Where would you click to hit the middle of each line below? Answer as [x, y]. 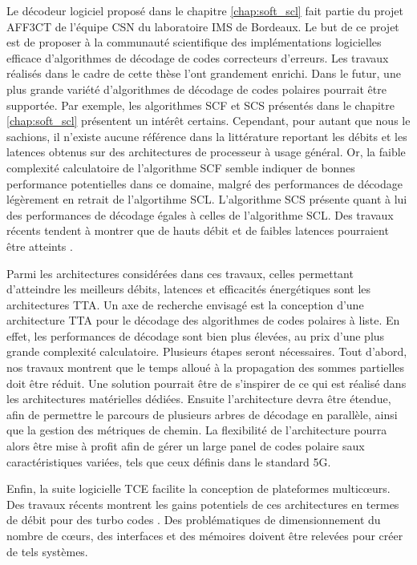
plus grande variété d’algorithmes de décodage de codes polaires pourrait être [196, 89]
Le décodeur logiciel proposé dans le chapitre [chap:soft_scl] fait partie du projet [205, 10]
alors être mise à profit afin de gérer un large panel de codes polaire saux [186, 446]
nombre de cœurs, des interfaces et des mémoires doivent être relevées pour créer [205, 535]
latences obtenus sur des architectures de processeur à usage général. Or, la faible [206, 152]
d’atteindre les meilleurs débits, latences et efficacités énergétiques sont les [189, 289]
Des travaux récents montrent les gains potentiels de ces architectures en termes [203, 504]
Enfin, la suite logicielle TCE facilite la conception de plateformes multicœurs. [198, 488]
